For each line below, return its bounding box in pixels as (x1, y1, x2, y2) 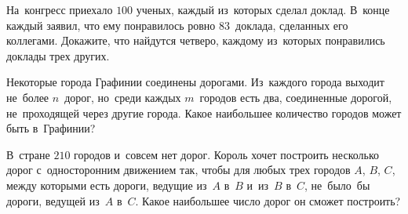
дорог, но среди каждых (64, 89, 181, 105)
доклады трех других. (6, 47, 110, 63)
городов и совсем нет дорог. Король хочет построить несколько (74, 146, 380, 162)
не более (6, 89, 49, 105)
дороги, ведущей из (6, 192, 100, 209)
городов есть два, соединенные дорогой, (199, 89, 392, 105)
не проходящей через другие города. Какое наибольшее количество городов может (6, 104, 402, 121)
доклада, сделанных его (235, 16, 348, 33)
